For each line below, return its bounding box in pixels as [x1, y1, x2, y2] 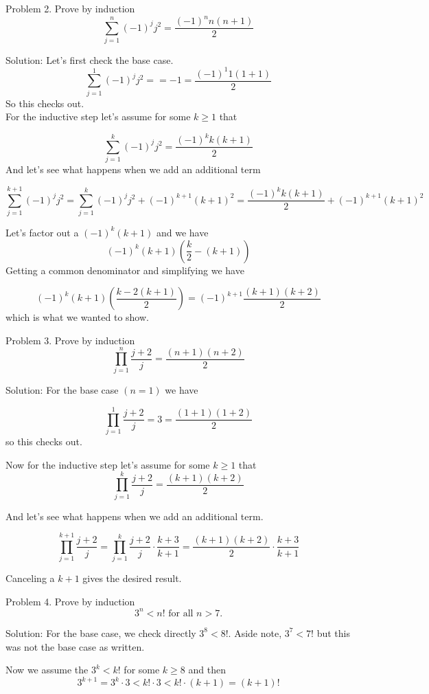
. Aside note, [228, 625, 282, 640]
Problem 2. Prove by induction [5, 1, 135, 15]
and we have [156, 225, 209, 239]
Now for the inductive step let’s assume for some [5, 457, 210, 471]
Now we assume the [5, 662, 89, 677]
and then [188, 662, 226, 677]
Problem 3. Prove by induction [5, 333, 135, 347]
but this [316, 625, 350, 640]
